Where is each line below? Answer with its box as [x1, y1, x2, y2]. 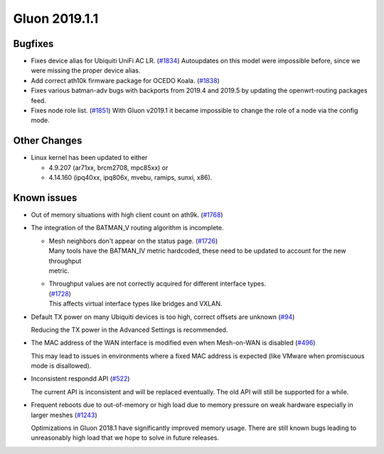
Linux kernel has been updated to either [31, 153, 148, 162]
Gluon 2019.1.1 [13, 11, 99, 26]
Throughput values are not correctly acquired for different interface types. [48, 279, 267, 288]
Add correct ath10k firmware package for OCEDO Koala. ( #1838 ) [31, 76, 220, 85]
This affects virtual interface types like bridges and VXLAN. [48, 299, 223, 308]
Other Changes [13, 135, 82, 147]
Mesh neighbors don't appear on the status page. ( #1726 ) [48, 237, 218, 245]
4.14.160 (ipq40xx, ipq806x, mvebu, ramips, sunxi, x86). [48, 173, 213, 182]
